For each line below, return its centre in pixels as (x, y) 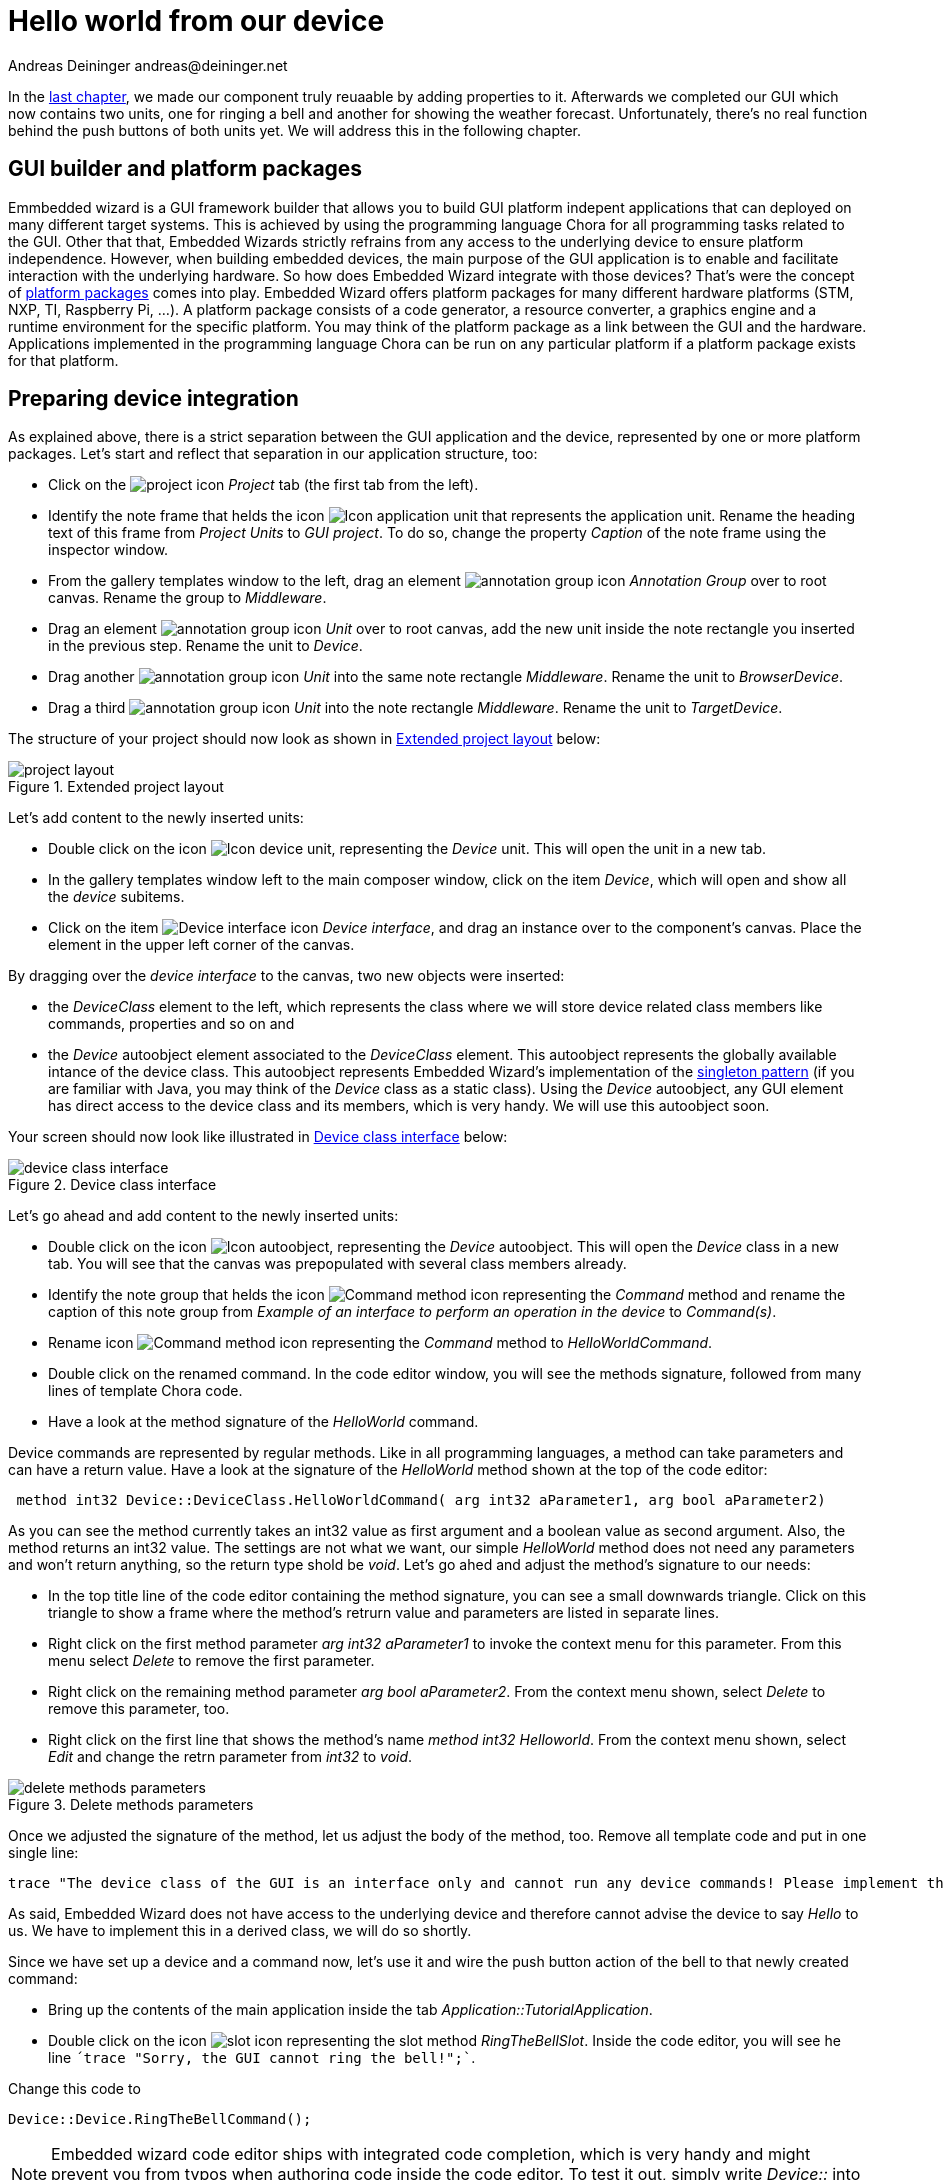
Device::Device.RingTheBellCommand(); (160, 2119)
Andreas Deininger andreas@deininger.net (148, 65)
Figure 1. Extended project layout (116, 787)
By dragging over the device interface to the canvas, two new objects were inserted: (286, 976)
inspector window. (108, 550)
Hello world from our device (196, 21)
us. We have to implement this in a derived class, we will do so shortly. (240, 1931)
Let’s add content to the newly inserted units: (156, 818)
